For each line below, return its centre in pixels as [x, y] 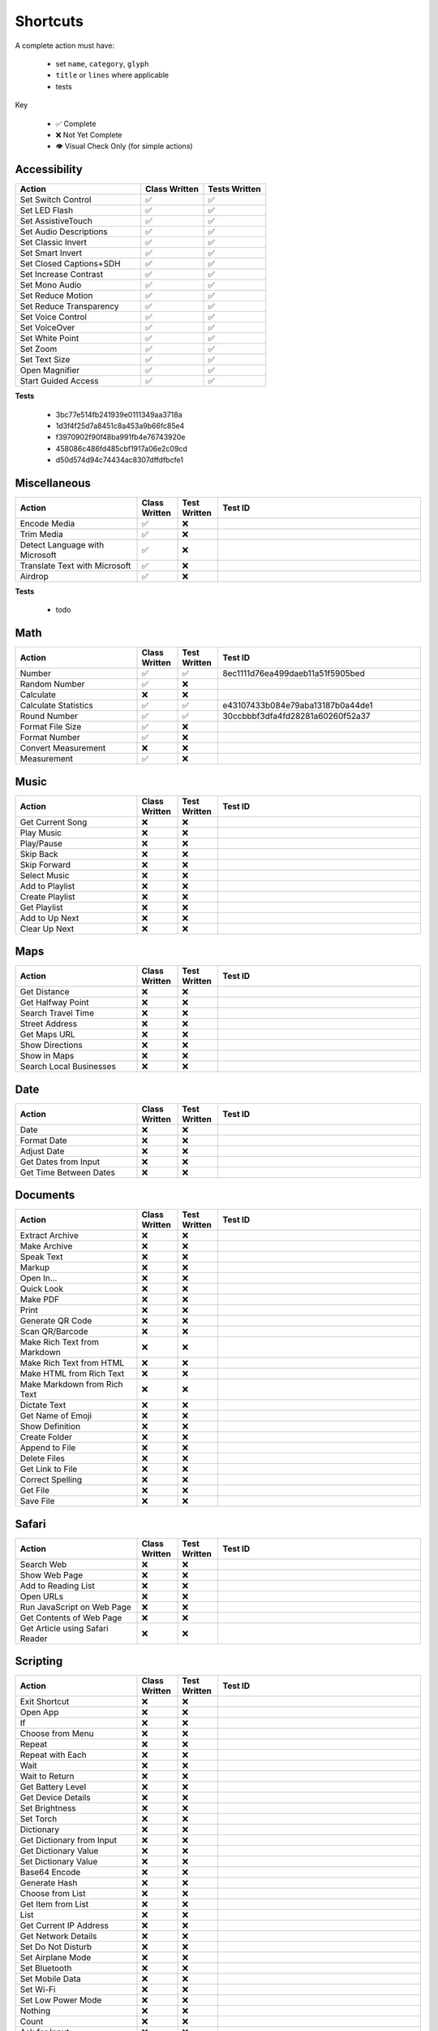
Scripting [39, 1661]
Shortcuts [49, 21]
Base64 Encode [50, 1873]
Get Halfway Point [54, 1003]
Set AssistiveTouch [56, 221]
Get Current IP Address [64, 1925]
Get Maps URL [48, 1034]
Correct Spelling [51, 1480]
